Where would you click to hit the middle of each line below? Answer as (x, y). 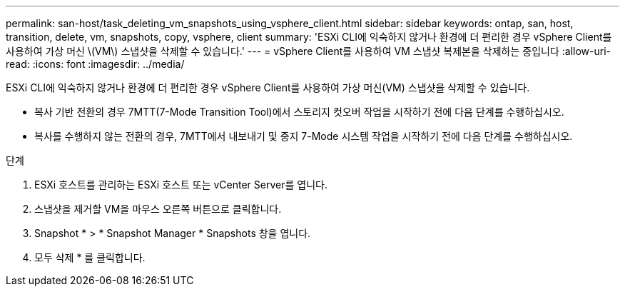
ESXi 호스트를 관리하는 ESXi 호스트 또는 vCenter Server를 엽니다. (181, 185)
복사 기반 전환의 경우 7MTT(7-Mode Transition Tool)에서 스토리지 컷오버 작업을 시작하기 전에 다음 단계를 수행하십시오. (299, 112)
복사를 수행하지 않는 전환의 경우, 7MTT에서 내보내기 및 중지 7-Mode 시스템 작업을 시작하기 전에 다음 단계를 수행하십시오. (304, 136)
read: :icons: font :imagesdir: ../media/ (95, 64)
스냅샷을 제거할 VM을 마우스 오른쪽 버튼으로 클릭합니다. (158, 209)
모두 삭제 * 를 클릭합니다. (90, 257)
